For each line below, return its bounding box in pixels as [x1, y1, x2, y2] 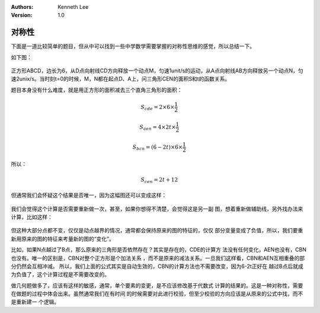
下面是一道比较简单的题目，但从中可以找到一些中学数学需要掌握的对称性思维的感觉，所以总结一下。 [11, 43, 255, 50]
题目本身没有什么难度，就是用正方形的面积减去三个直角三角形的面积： [11, 86, 183, 93]
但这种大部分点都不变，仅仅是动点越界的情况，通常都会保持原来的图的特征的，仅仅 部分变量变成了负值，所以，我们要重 [11, 227, 303, 234]
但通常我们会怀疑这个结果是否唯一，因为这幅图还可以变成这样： [11, 191, 167, 199]
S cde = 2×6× [140, 104, 175, 112]
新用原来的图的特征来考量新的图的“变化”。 [11, 235, 115, 242]
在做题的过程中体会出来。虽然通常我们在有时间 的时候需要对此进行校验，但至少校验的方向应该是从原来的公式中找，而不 [11, 290, 303, 298]
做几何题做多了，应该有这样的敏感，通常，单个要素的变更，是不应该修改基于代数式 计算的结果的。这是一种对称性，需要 [11, 282, 303, 289]
